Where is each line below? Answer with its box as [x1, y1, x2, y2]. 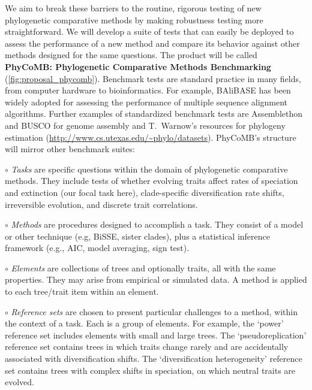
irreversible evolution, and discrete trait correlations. [5, 198, 198, 210]
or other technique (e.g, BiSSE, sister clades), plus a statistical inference [5, 229, 270, 242]
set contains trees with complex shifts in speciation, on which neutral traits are [5, 364, 296, 376]
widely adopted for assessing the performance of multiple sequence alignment [5, 95, 288, 108]
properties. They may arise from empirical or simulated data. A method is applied [5, 273, 307, 286]
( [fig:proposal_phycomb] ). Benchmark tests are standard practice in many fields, [5, 72, 301, 84]
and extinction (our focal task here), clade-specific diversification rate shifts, [5, 186, 284, 198]
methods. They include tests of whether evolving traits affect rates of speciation [5, 174, 298, 187]
